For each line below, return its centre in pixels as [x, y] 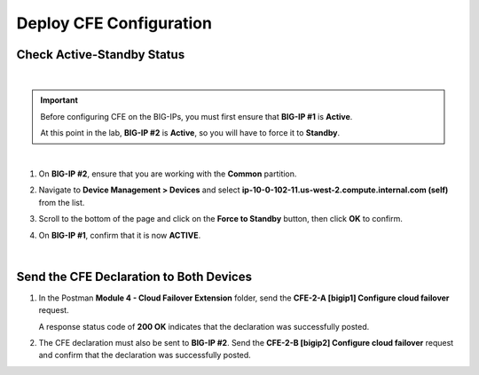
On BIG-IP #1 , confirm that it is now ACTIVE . [120, 235]
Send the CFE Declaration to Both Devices [134, 276]
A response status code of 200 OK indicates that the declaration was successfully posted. [204, 326]
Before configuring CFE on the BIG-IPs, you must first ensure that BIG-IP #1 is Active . [196, 116]
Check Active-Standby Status [101, 55]
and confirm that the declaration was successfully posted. [145, 355]
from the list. [62, 202]
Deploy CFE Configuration [114, 23]
